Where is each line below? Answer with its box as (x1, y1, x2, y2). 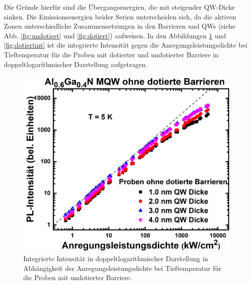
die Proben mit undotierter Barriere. (23, 272, 132, 283)
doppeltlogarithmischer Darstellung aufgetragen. (4, 59, 148, 69)
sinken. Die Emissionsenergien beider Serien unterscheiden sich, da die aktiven (4, 11, 236, 21)
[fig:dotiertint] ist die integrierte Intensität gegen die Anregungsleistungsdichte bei (4, 40, 248, 50)
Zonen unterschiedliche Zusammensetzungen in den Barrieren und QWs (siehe (4, 21, 235, 31)
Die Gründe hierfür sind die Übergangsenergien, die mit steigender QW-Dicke (4, 2, 235, 12)
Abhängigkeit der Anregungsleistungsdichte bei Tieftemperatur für (23, 263, 222, 273)
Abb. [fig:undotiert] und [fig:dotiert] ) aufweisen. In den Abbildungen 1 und (4, 30, 226, 40)
